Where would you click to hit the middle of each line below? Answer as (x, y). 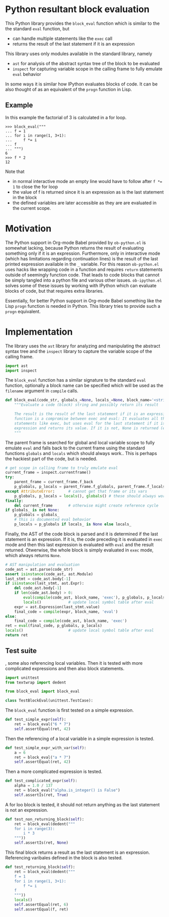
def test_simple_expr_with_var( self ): (46, 748)
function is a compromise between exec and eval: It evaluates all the (91, 419)
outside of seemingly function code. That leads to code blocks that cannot (82, 274)
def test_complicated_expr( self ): (41, 781)
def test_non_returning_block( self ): (45, 819)
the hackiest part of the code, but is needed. (51, 458)
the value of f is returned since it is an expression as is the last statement (88, 192)
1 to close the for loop (35, 187)
